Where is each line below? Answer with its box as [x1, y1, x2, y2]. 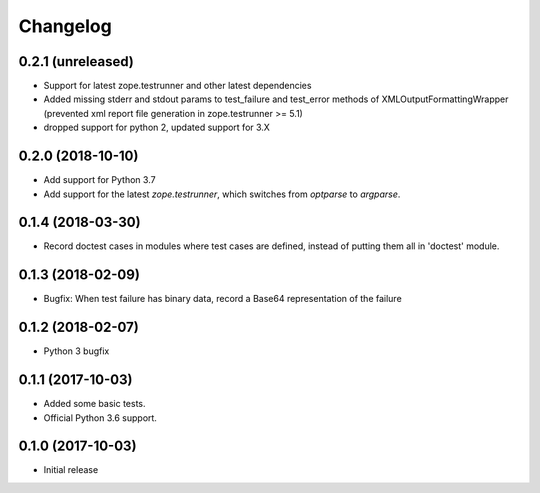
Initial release [43, 464, 99, 476]
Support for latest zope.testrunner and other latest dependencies [43, 80, 312, 92]
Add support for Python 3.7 [43, 174, 156, 186]
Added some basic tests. [43, 398, 146, 410]
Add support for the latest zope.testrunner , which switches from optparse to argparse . [43, 188, 401, 200]
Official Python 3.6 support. [43, 411, 157, 424]
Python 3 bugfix [43, 345, 110, 357]
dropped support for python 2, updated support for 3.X [43, 121, 270, 134]
